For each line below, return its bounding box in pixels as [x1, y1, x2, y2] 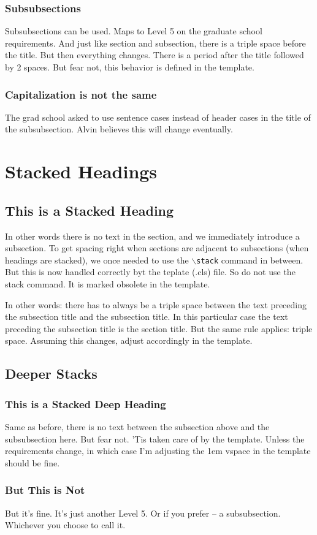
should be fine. [5, 456, 60, 469]
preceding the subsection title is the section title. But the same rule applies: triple [5, 322, 313, 335]
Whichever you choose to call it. [5, 518, 126, 531]
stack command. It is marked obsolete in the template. [5, 278, 210, 290]
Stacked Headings [5, 159, 158, 184]
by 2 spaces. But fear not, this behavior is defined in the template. [5, 61, 254, 73]
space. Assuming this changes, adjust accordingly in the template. [5, 334, 253, 347]
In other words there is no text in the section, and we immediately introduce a [5, 229, 300, 242]
